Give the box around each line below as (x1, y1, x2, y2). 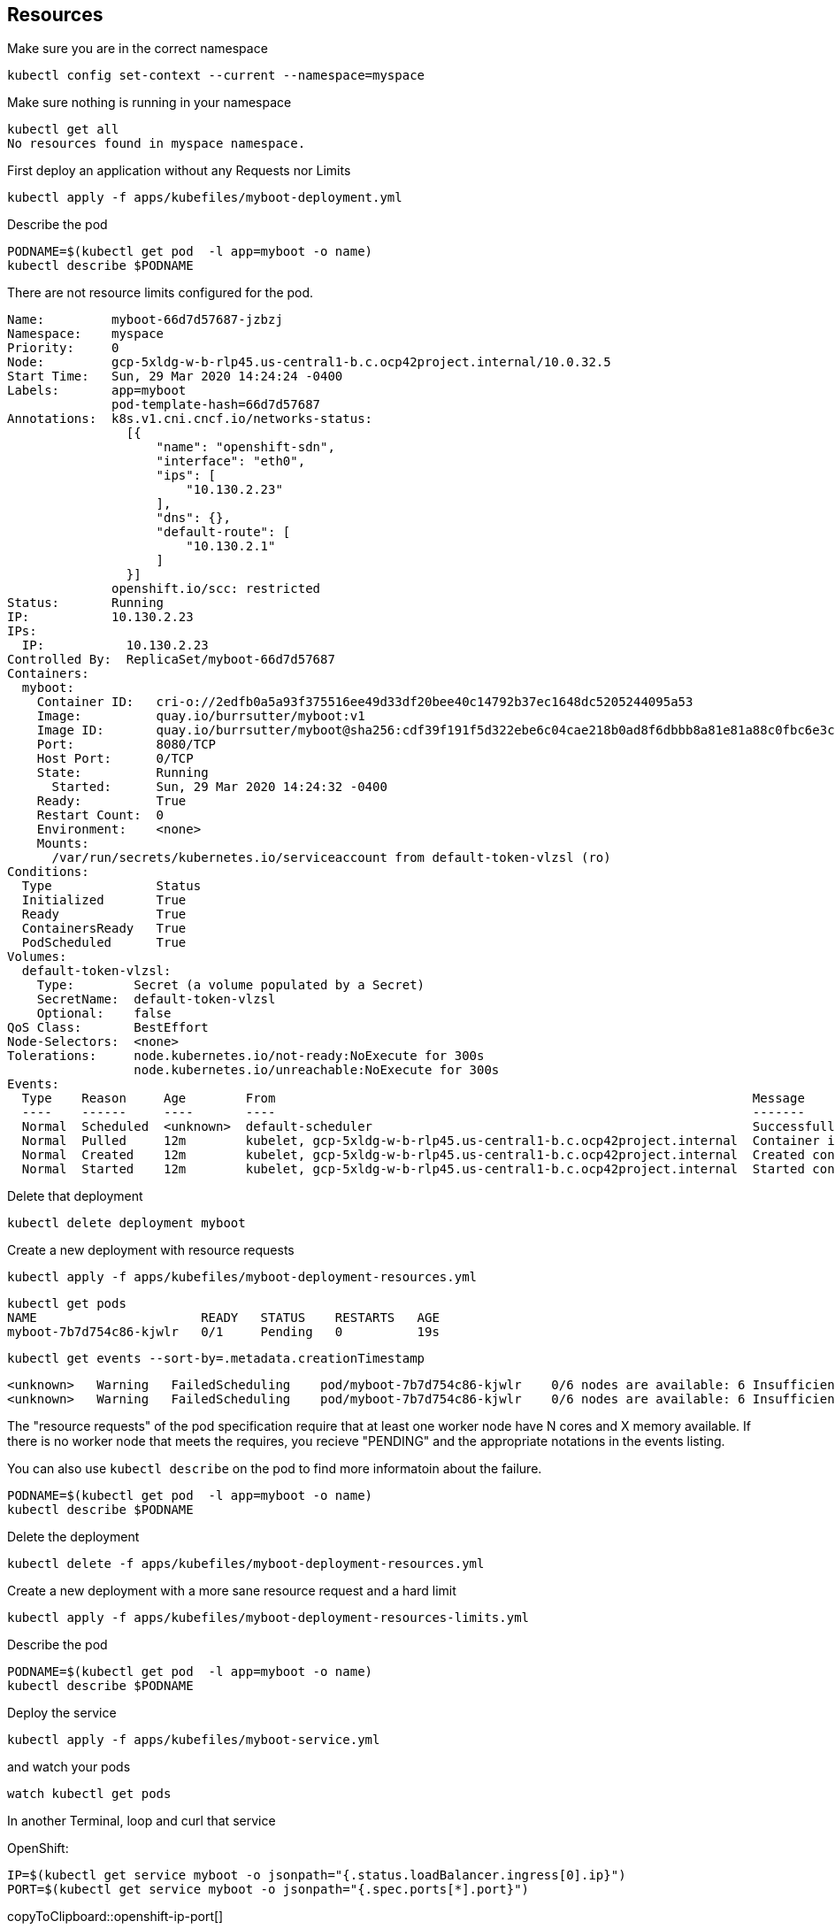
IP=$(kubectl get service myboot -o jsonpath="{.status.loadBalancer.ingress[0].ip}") (7, 1868, 626, 1883)
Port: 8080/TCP (36, 737, 217, 752)
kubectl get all (7, 122, 119, 137)
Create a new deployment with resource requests (7, 1242, 295, 1258)
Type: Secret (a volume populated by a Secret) (36, 978, 425, 993)
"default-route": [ (156, 525, 291, 540)
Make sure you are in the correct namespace (7, 41, 268, 57)
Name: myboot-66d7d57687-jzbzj (7, 312, 283, 327)
